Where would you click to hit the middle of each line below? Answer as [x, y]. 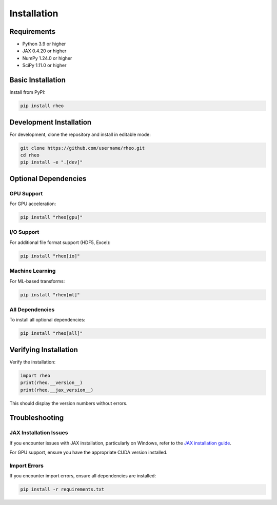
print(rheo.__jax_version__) [57, 390]
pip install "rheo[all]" [52, 334]
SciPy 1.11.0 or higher [44, 65]
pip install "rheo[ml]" [50, 295]
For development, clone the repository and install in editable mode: [80, 134]
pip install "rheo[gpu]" [52, 217]
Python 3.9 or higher [44, 44]
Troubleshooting [37, 418]
